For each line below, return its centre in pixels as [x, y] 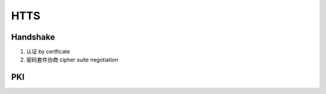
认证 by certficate [48, 52]
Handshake [33, 37]
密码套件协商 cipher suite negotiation [72, 60]
